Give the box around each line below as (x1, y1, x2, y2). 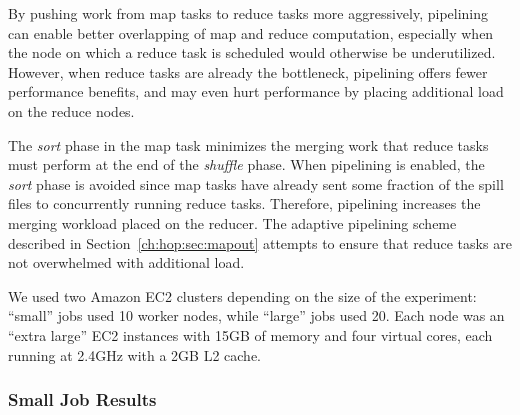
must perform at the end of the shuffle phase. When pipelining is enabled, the (8, 154, 485, 175)
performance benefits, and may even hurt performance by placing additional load (8, 81, 504, 102)
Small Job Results (8, 387, 157, 412)
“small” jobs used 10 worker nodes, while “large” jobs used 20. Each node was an (8, 305, 505, 326)
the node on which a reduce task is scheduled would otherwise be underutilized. (8, 42, 496, 63)
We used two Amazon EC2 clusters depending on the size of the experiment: (8, 285, 477, 306)
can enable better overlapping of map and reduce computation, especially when (8, 22, 494, 43)
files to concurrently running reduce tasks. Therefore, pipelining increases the (8, 193, 481, 214)
